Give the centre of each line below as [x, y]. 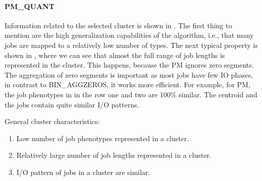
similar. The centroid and [218, 94]
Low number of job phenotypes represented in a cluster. [103, 138]
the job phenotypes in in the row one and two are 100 [88, 94]
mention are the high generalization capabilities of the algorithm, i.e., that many [129, 35]
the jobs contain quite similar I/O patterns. [72, 104]
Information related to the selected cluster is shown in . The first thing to [118, 25]
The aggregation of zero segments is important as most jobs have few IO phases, [129, 74]
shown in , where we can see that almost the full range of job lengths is [115, 55]
